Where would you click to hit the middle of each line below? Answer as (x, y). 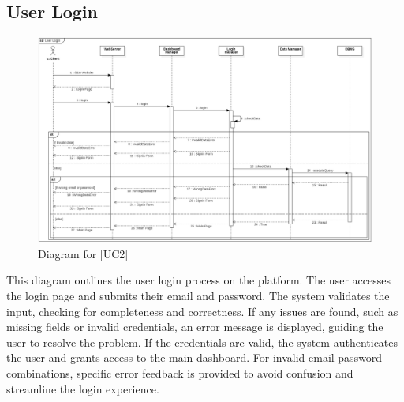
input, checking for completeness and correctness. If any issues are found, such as (202, 311)
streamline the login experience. (83, 388)
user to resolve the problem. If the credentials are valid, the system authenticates (202, 342)
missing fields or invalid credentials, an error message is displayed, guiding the (195, 327)
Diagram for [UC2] (83, 253)
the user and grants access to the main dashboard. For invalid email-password (195, 357)
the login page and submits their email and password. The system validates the (198, 296)
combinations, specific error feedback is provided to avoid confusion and (180, 372)
